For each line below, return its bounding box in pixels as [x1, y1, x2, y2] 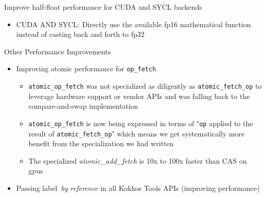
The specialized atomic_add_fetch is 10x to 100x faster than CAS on [28, 155, 247, 166]
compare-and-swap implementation [28, 101, 138, 111]
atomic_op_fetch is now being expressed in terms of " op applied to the [28, 117, 253, 128]
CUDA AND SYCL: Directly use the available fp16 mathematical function [16, 18, 251, 29]
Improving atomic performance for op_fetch [16, 63, 156, 74]
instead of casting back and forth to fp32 [16, 29, 145, 40]
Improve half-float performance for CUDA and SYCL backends [4, 2, 202, 12]
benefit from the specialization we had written [28, 138, 174, 149]
